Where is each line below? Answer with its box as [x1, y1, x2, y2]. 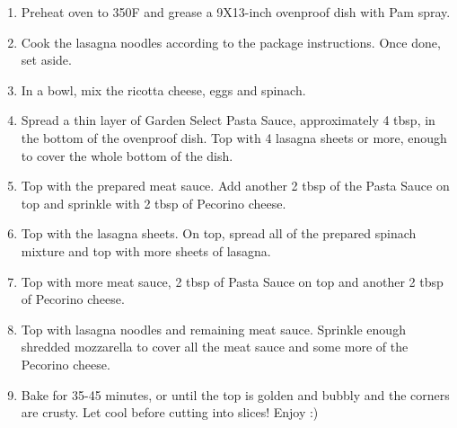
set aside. [21, 50, 72, 69]
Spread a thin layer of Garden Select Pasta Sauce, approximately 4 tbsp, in [21, 111, 435, 129]
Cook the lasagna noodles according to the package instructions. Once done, [21, 32, 441, 51]
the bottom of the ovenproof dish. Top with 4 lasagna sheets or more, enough [21, 128, 447, 147]
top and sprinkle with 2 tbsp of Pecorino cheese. [21, 193, 286, 212]
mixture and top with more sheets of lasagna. [21, 241, 271, 260]
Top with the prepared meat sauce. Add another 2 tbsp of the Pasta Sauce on [21, 176, 450, 195]
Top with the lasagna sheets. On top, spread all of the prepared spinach [21, 224, 417, 243]
